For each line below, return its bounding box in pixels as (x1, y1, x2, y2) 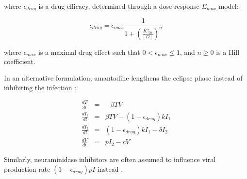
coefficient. (4, 56, 35, 66)
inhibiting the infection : (4, 82, 77, 92)
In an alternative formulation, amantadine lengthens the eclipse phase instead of (4, 73, 243, 83)
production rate (4, 163, 50, 174)
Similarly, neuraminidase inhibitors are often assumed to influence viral (4, 154, 216, 164)
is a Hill (216, 47, 240, 57)
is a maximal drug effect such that (38, 47, 140, 57)
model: (218, 1, 239, 11)
